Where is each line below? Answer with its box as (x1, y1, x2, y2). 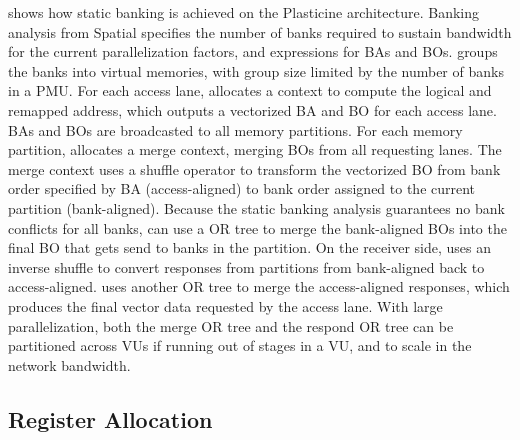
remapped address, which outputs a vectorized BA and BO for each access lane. (8, 99, 497, 120)
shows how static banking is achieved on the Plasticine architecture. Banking (8, 2, 480, 22)
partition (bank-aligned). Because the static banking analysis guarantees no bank (8, 197, 505, 218)
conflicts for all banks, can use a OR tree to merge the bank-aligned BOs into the (8, 217, 507, 238)
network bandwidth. (8, 354, 131, 375)
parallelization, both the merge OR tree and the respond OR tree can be (8, 315, 454, 336)
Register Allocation (8, 403, 213, 434)
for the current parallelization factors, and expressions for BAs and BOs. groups (8, 41, 498, 62)
